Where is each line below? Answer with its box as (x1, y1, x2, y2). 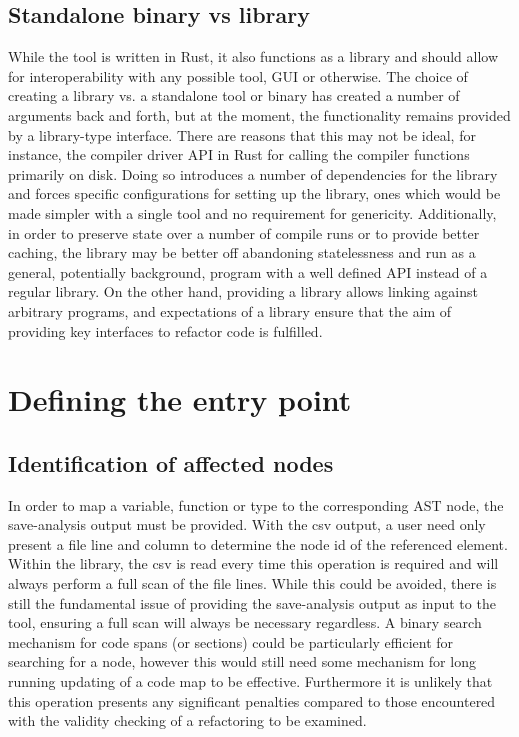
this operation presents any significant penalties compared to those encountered (8, 690, 496, 711)
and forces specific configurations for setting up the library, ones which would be (8, 183, 501, 204)
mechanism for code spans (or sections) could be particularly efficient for (8, 631, 454, 652)
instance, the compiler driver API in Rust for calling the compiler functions (8, 144, 470, 165)
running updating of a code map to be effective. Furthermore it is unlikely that (8, 671, 493, 692)
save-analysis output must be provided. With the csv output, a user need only (8, 514, 486, 535)
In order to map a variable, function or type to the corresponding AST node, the (8, 494, 504, 515)
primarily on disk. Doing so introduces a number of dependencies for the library (8, 163, 498, 184)
